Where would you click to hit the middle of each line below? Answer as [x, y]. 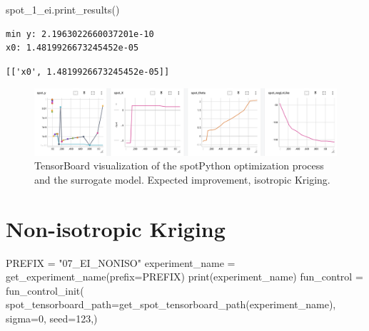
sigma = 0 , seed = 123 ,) [52, 319]
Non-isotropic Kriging [116, 228]
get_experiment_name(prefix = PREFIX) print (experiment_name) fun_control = [184, 277]
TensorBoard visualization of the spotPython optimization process [179, 165]
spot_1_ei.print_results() [63, 9]
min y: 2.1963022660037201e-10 [80, 34]
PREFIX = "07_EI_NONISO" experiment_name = [121, 262]
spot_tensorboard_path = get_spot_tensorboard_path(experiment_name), [171, 304]
